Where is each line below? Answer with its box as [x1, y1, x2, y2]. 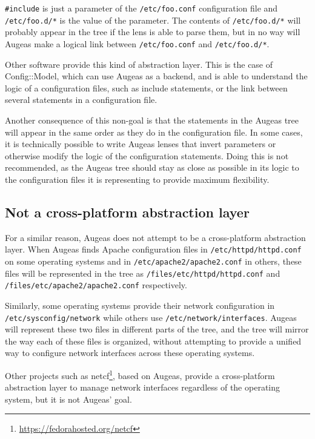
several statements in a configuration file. [5, 93, 157, 106]
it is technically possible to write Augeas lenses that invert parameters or [5, 137, 276, 150]
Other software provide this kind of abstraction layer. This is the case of [5, 58, 273, 70]
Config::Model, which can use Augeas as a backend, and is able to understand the [5, 70, 308, 82]
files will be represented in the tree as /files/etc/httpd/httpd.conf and [5, 266, 280, 279]
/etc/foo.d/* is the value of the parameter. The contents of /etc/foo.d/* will [5, 13, 301, 26]
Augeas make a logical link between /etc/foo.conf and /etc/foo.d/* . [5, 37, 270, 50]
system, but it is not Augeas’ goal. [5, 392, 132, 405]
